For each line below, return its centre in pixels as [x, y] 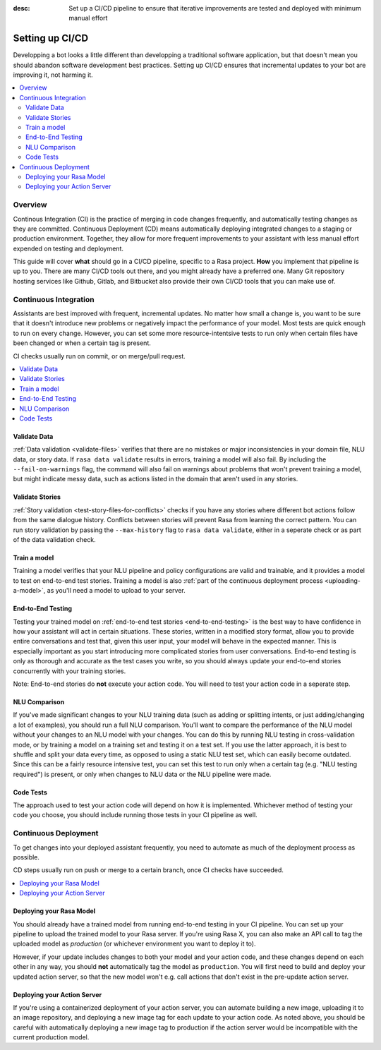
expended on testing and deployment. [68, 248]
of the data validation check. [54, 540]
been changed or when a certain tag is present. [82, 343]
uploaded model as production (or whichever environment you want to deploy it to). [134, 944]
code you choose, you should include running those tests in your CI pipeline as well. [135, 815]
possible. [26, 857]
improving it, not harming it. [53, 75]
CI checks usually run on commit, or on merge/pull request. [99, 356]
